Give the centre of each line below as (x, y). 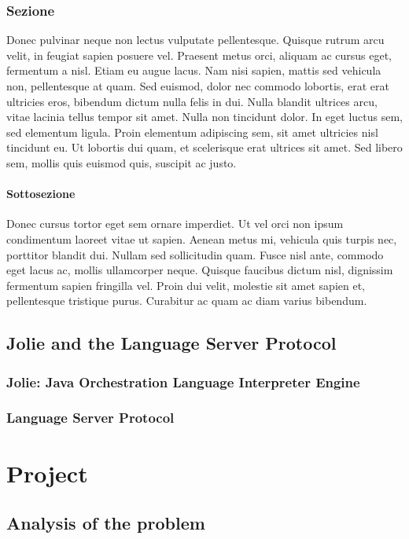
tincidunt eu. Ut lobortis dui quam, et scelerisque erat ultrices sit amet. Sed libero (204, 147)
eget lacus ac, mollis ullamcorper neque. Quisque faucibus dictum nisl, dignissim (200, 270)
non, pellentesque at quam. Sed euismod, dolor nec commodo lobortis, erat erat (198, 86)
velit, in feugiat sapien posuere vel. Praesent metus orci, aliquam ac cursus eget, (199, 55)
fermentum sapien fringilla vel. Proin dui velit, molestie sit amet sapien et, (186, 285)
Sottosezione (41, 194)
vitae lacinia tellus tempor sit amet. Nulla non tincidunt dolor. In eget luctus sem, (204, 117)
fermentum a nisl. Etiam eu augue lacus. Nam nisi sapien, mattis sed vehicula (194, 70)
